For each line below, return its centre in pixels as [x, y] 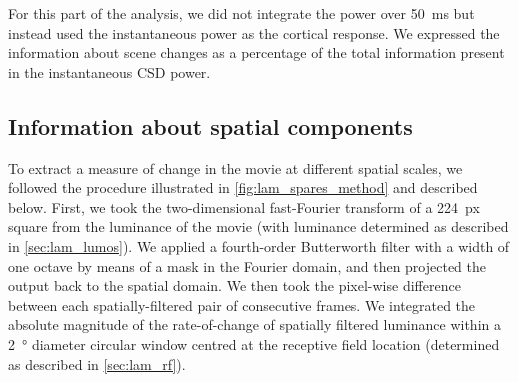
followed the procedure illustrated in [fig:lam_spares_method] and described [243, 187]
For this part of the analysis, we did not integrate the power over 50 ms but [241, 13]
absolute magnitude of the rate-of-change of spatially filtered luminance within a [254, 324]
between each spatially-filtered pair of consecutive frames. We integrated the [242, 304]
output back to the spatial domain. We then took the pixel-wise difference [234, 285]
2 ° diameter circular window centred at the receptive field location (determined [254, 343]
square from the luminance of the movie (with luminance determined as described [258, 226]
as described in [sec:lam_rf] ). [97, 363]
